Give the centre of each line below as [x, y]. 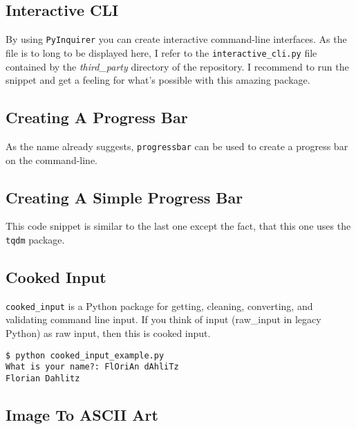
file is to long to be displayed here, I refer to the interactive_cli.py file [161, 52]
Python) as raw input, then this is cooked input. [108, 333]
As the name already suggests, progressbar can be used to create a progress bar [177, 146]
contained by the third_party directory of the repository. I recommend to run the [177, 66]
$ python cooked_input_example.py [85, 355]
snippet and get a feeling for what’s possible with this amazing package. [158, 80]
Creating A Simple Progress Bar [124, 197]
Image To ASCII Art [82, 415]
